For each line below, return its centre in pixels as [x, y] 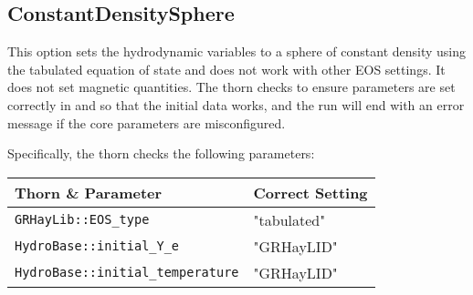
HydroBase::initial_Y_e [97, 246]
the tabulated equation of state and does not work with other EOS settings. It [226, 69]
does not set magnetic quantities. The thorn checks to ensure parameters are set [231, 87]
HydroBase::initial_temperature [127, 273]
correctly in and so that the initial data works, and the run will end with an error [236, 104]
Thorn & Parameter [89, 192]
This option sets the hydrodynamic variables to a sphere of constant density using [237, 51]
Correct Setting [310, 192]
